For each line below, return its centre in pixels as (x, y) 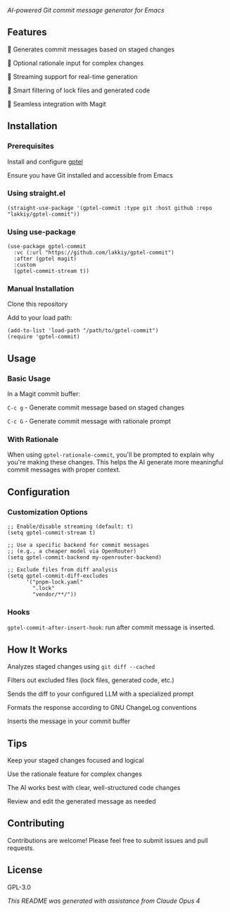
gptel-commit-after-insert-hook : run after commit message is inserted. (111, 627)
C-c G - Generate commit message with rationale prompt (89, 421)
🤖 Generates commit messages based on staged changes (91, 49)
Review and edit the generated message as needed (82, 801)
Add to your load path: (40, 318)
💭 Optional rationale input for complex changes (76, 63)
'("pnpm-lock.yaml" (54, 582)
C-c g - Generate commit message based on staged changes (96, 407)
